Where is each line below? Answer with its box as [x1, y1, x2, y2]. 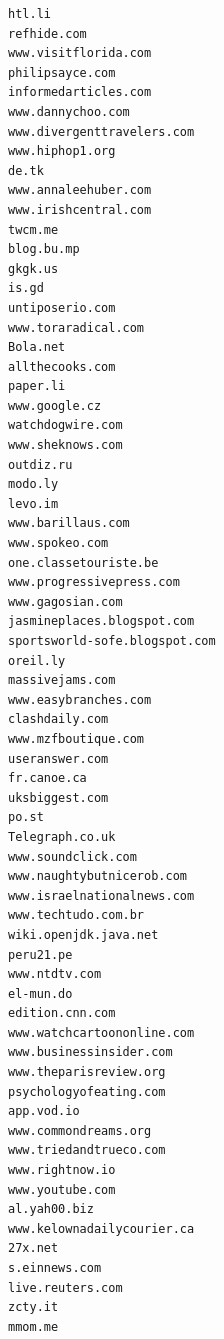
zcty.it [8, 1300, 59, 1315]
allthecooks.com [8, 359, 116, 374]
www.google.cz [8, 398, 102, 413]
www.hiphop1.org [8, 144, 116, 159]
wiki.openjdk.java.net [8, 927, 159, 942]
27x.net [8, 1241, 59, 1256]
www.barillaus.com [8, 516, 130, 531]
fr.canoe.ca [8, 771, 87, 786]
